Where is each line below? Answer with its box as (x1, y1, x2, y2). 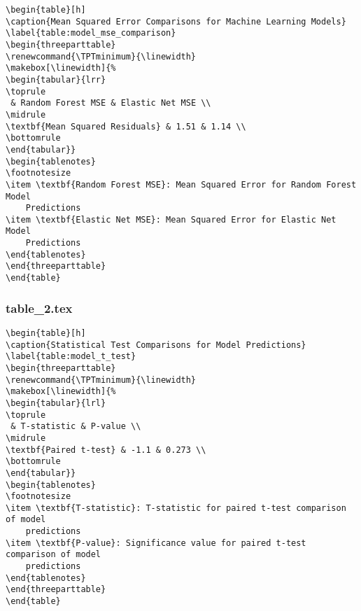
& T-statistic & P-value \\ (10, 421, 141, 432)
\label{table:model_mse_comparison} (6, 28, 176, 38)
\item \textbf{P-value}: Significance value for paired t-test (6, 538, 306, 548)
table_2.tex (6, 299, 73, 316)
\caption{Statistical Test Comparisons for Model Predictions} (6, 339, 306, 350)
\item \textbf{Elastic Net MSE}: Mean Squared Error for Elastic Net (6, 214, 337, 225)
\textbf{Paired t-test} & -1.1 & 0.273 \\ (6, 444, 206, 455)
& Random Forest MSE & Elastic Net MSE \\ (10, 98, 211, 108)
